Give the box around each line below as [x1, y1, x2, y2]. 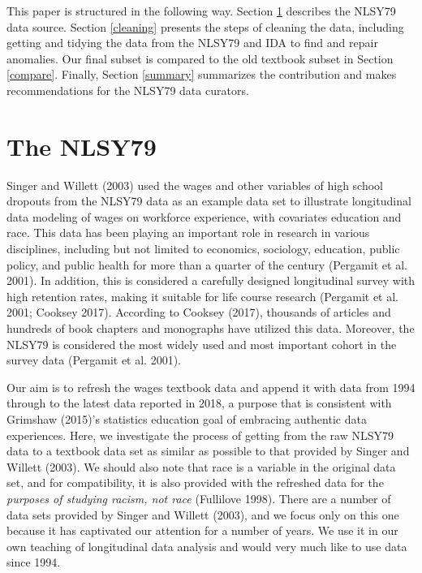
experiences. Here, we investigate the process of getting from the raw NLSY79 [6, 426, 394, 443]
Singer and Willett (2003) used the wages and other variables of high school [6, 176, 383, 193]
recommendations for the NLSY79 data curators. [6, 81, 249, 98]
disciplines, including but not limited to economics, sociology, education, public [6, 240, 400, 257]
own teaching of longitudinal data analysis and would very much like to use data [6, 537, 407, 554]
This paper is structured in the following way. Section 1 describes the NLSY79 [6, 2, 396, 19]
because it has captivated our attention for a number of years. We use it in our [6, 522, 398, 539]
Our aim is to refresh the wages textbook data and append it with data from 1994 [6, 378, 416, 395]
